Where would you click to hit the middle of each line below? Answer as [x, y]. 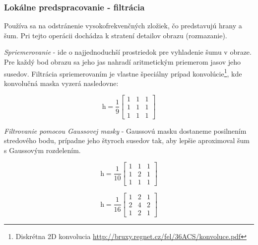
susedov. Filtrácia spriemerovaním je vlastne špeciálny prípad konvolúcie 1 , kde [123, 73]
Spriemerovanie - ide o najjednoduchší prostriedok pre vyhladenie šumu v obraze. [128, 52]
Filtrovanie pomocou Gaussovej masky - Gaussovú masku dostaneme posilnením [125, 130]
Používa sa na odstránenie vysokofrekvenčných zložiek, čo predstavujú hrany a [123, 26]
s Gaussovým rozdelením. [42, 150]
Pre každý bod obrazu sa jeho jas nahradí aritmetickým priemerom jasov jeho [123, 62]
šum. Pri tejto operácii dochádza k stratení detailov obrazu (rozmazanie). [116, 35]
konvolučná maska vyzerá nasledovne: [61, 83]
